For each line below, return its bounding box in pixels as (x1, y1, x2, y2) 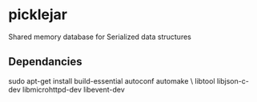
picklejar (8, 6, 68, 24)
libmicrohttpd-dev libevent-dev (22, 84, 126, 94)
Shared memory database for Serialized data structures (8, 32, 192, 41)
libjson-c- (216, 76, 250, 85)
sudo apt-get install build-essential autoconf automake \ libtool (8, 76, 215, 85)
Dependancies (8, 55, 82, 69)
